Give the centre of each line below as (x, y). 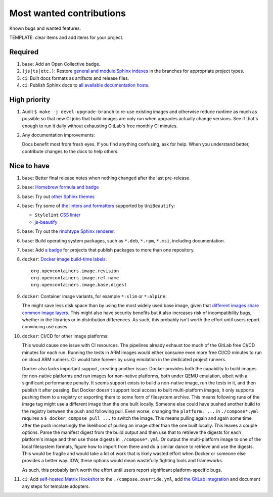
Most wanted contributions (67, 13)
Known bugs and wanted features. (45, 28)
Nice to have (30, 166)
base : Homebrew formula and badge (60, 187)
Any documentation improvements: (59, 135)
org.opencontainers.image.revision (75, 271)
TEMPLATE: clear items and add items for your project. (66, 37)
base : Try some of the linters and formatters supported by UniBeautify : (99, 206)
